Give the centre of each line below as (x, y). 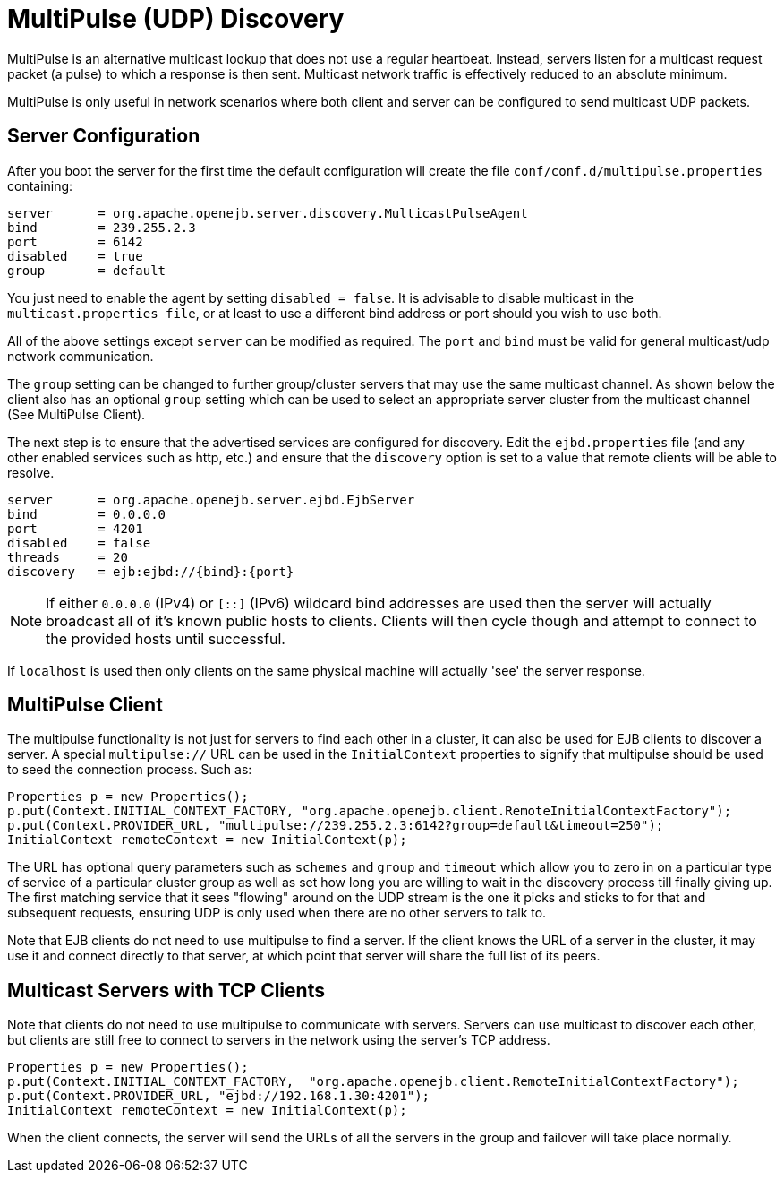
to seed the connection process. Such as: (130, 770)
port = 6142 (75, 241)
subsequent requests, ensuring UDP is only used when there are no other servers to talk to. (277, 913)
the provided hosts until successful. (166, 638)
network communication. (81, 356)
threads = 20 (68, 557)
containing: (40, 185)
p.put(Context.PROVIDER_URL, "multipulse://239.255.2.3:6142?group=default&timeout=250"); (336, 826)
